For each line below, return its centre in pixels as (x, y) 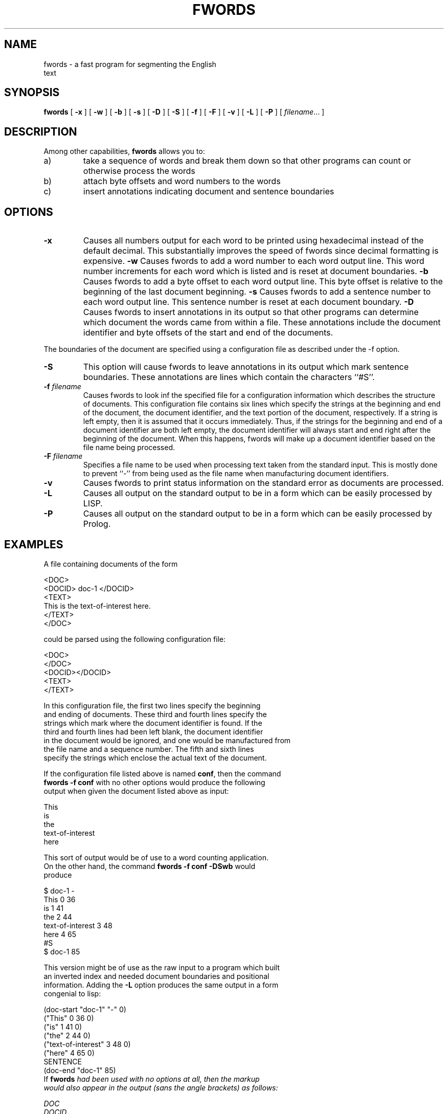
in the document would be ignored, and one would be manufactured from (167, 740)
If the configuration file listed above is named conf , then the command (162, 773)
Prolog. (97, 524)
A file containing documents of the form (111, 564)
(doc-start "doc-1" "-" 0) (85, 1009)
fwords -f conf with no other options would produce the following (154, 782)
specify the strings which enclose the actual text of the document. (155, 757)
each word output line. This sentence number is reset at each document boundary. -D (248, 302)
